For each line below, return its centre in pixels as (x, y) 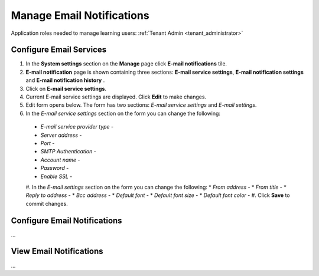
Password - (55, 168)
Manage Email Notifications (80, 15)
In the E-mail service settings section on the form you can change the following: (123, 113)
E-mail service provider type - (77, 127)
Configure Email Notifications (66, 220)
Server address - (61, 135)
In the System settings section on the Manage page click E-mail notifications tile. (126, 64)
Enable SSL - (56, 176)
